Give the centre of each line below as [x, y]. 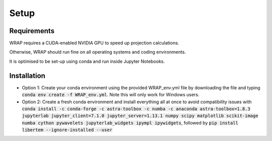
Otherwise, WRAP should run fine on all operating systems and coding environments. [98, 52]
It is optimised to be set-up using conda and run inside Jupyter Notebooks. [87, 61]
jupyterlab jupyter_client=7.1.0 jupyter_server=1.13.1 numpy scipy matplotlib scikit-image [140, 116]
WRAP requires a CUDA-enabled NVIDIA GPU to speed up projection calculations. [94, 43]
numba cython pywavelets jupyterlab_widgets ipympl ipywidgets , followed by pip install [130, 122]
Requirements [32, 31]
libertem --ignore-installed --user [67, 130]
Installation [27, 76]
